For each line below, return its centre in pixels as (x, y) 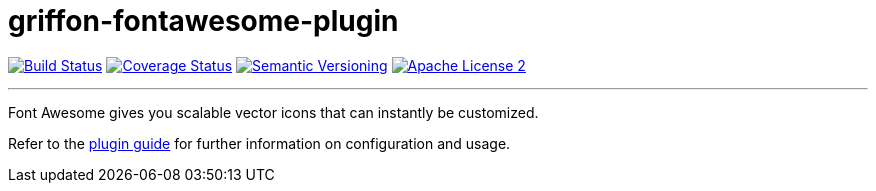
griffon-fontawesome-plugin (203, 21)
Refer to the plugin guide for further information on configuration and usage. (259, 143)
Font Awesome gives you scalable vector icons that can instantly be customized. (273, 112)
